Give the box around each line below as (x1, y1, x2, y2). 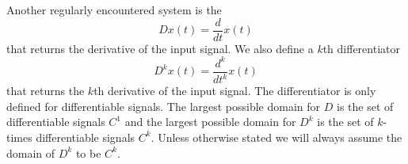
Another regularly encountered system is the (6, 2, 222, 17)
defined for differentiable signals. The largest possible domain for (6, 97, 321, 114)
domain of (6, 144, 55, 161)
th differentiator (322, 40, 400, 56)
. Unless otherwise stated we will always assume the (151, 128, 402, 145)
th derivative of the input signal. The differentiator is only (93, 82, 376, 99)
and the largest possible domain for (124, 113, 296, 130)
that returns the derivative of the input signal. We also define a (6, 40, 314, 56)
